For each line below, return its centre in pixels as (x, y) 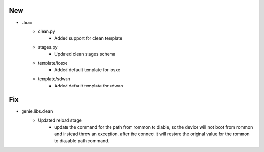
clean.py (47, 31)
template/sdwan (54, 79)
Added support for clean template (88, 38)
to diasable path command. (82, 141)
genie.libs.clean (37, 111)
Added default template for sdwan (89, 86)
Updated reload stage (60, 120)
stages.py (48, 47)
